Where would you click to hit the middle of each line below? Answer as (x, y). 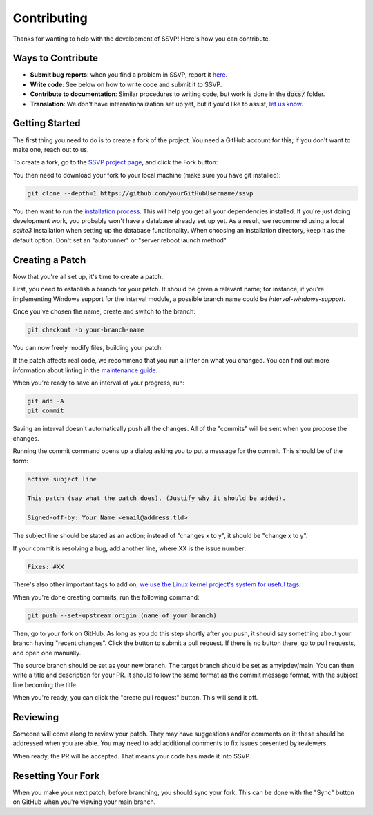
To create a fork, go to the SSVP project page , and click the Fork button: (115, 162)
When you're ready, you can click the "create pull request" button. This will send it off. (135, 698)
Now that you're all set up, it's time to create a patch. (88, 276)
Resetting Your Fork (56, 776)
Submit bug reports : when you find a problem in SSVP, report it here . (129, 75)
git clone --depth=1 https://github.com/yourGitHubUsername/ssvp (140, 193)
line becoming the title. (45, 684)
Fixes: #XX (46, 567)
